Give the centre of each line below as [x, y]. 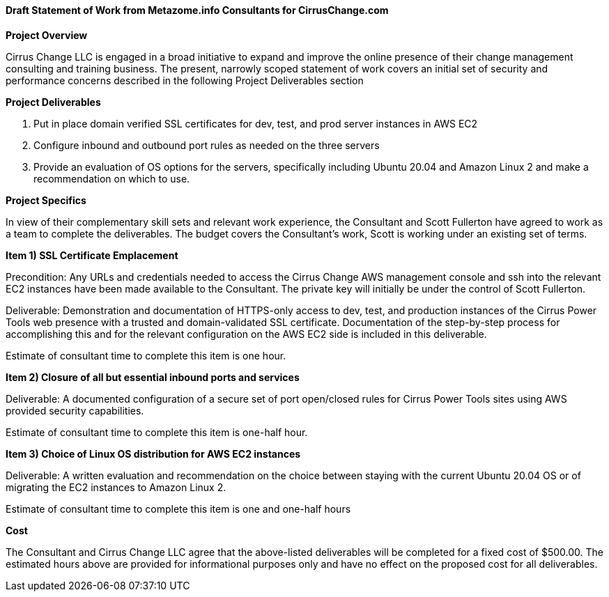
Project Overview [47, 35]
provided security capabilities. [75, 410]
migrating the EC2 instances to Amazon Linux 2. [116, 487]
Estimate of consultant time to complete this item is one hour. [146, 355]
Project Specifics [46, 200]
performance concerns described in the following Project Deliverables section [185, 80]
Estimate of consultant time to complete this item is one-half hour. [157, 432]
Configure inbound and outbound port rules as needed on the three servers [207, 145]
